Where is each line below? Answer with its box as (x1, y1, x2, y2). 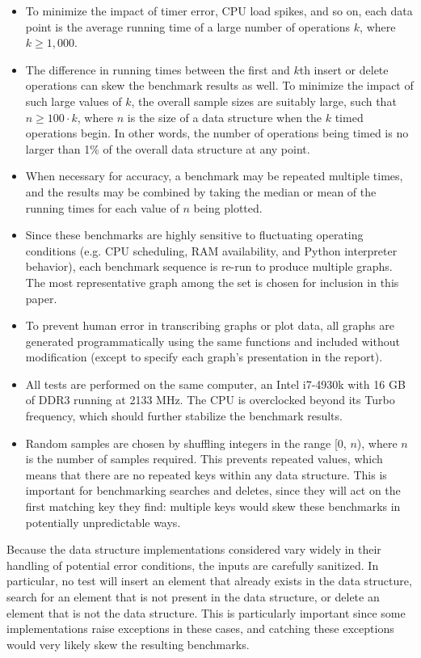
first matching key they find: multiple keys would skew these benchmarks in (25, 498, 401, 515)
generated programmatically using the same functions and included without (25, 332, 400, 349)
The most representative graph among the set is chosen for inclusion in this (25, 273, 399, 290)
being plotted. (193, 199, 263, 216)
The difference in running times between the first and (25, 61, 290, 78)
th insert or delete (299, 61, 389, 78)
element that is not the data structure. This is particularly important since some (6, 604, 406, 621)
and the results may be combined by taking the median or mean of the (25, 183, 377, 200)
